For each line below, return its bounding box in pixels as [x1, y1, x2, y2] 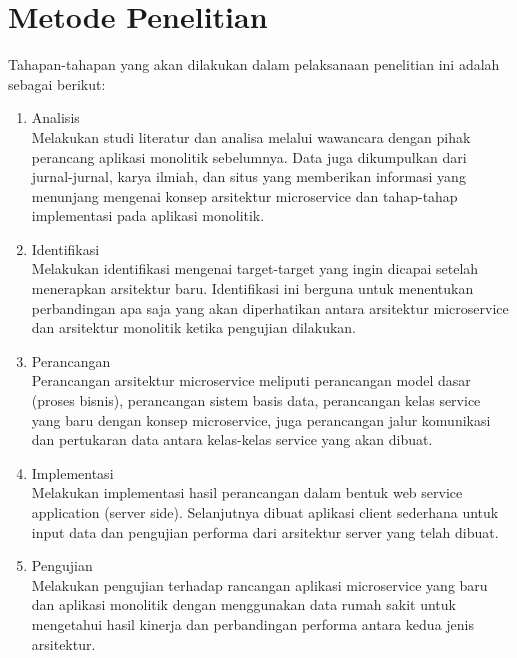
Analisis [31, 107, 80, 128]
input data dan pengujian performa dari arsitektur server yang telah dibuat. [31, 521, 499, 542]
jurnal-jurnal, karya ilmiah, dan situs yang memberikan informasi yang [31, 166, 466, 187]
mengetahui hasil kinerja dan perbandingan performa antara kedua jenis [31, 613, 474, 634]
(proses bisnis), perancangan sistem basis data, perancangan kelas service [31, 390, 481, 411]
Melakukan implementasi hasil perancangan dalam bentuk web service [31, 482, 463, 503]
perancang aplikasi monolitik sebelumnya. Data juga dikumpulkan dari [31, 146, 467, 167]
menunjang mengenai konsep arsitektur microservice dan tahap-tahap [31, 185, 458, 206]
